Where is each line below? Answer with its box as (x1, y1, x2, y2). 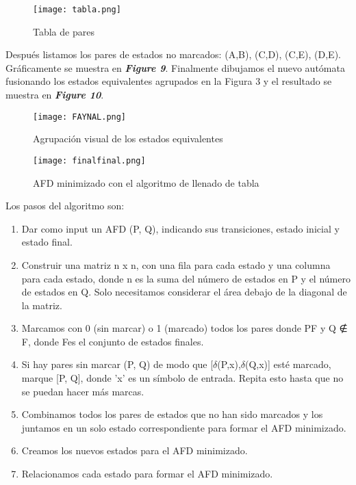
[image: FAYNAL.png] (33, 112, 127, 122)
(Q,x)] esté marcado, (245, 357, 331, 371)
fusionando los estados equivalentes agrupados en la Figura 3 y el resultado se (5, 74, 332, 88)
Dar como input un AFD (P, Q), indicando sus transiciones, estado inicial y (21, 221, 340, 235)
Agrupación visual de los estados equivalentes (33, 131, 223, 146)
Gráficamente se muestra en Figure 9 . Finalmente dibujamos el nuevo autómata (5, 60, 345, 75)
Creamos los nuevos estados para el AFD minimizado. (21, 443, 248, 458)
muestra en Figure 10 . (5, 88, 104, 102)
